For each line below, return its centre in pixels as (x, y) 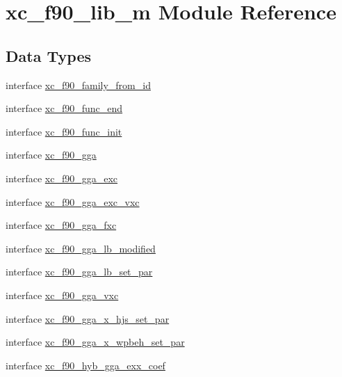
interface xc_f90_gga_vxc (62, 295)
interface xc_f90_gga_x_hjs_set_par (88, 318)
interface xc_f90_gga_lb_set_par (79, 272)
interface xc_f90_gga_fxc (61, 225)
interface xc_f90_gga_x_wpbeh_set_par (95, 342)
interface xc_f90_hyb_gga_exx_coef (85, 365)
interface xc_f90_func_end (64, 108)
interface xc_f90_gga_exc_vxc (73, 201)
